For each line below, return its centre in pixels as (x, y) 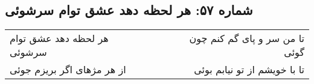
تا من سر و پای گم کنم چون (247, 38)
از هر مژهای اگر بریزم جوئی (68, 70)
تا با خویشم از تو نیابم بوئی (249, 70)
